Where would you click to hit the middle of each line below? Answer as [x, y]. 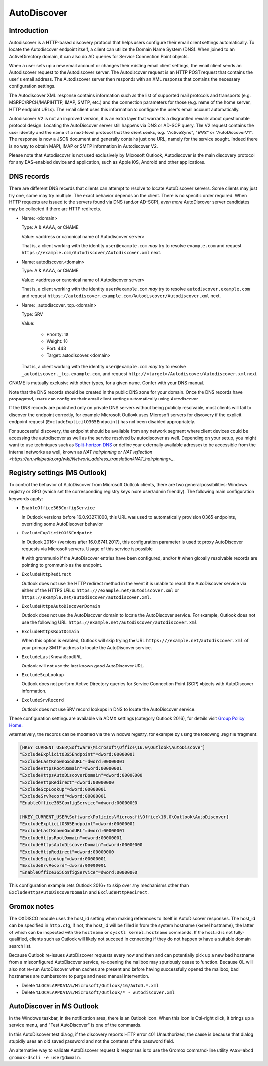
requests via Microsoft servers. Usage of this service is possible [87, 549]
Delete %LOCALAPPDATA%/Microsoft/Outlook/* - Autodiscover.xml [98, 992]
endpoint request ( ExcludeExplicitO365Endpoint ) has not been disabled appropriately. [102, 422]
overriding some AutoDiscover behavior [62, 524]
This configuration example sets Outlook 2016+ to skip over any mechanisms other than [99, 885]
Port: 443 [56, 348]
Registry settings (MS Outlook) [58, 473]
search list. [20, 946]
